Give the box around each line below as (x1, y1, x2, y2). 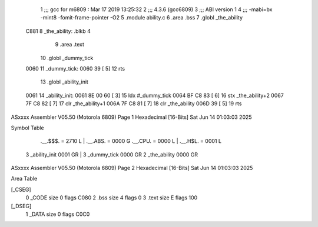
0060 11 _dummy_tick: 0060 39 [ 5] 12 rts (25, 65, 125, 72)
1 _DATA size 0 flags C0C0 (25, 211, 90, 218)
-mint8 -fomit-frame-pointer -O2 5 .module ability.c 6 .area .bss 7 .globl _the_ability (40, 14, 243, 21)
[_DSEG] (11, 202, 32, 209)
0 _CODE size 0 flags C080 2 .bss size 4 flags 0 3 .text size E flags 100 (25, 194, 198, 201)
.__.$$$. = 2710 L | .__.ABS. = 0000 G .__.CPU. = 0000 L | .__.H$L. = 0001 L (40, 138, 222, 145)
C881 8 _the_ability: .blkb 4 (25, 27, 91, 35)
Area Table (11, 175, 38, 182)
